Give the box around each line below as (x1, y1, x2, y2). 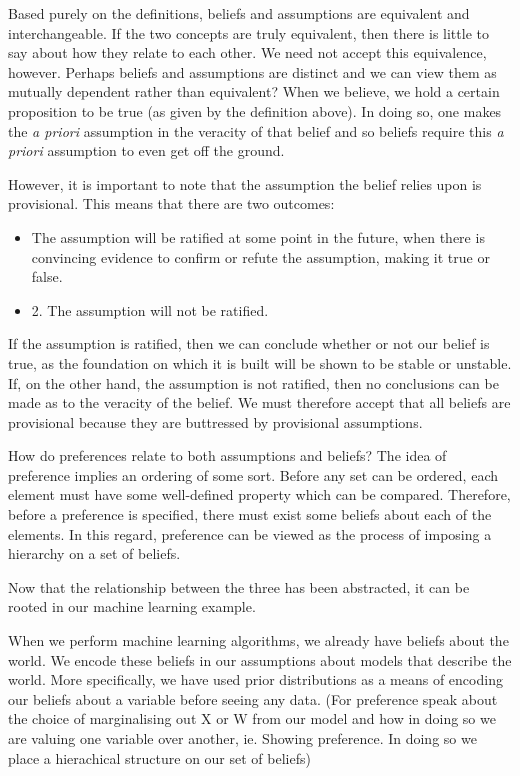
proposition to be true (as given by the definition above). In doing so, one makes (8, 100, 502, 121)
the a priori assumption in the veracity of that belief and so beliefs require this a (8, 120, 504, 141)
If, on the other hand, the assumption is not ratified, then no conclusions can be (8, 372, 499, 393)
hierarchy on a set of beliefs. (8, 543, 181, 564)
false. (31, 266, 63, 287)
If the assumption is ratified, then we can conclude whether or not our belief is (8, 333, 490, 354)
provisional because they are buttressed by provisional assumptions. (8, 411, 423, 432)
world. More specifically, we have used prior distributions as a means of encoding (8, 669, 503, 690)
